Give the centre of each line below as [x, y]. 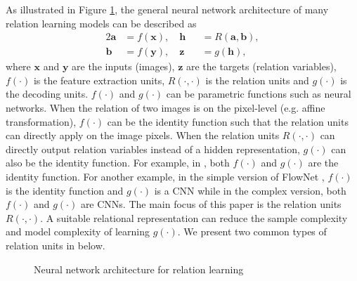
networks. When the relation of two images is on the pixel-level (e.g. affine [165, 108]
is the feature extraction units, [99, 80]
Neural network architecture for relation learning [139, 269]
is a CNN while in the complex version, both [250, 190]
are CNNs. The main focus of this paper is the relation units [211, 204]
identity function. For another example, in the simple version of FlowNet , [165, 176]
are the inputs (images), [123, 66]
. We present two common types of [252, 231]
